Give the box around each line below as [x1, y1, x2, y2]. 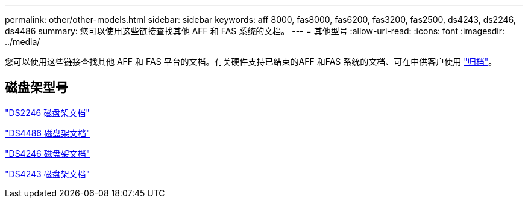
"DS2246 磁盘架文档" [5, 107, 90, 118]
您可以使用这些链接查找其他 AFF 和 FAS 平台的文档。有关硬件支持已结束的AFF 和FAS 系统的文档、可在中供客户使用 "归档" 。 [5, 56, 497, 67]
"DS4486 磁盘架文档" [5, 127, 90, 138]
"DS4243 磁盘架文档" [5, 168, 90, 179]
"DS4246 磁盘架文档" [5, 148, 90, 159]
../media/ [5, 37, 40, 47]
